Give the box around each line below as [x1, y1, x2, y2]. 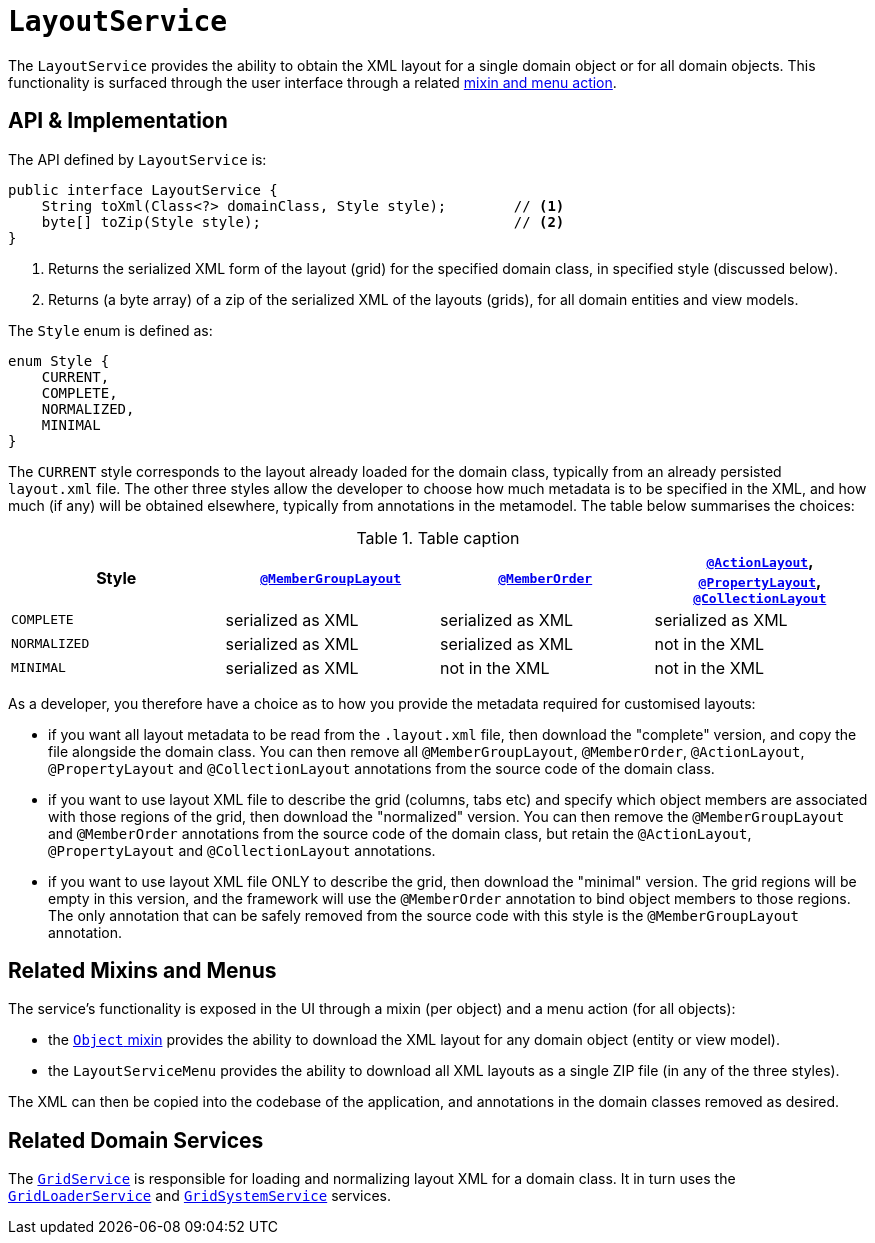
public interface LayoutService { [8, 181, 278, 198]
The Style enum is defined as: [8, 321, 213, 339]
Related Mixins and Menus [8, 958, 277, 984]
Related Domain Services [8, 1127, 264, 1153]
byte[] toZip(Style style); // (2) [41, 213, 565, 230]
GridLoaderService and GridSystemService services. [8, 1187, 392, 1205]
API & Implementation [8, 108, 228, 134]
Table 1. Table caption [356, 527, 520, 548]
